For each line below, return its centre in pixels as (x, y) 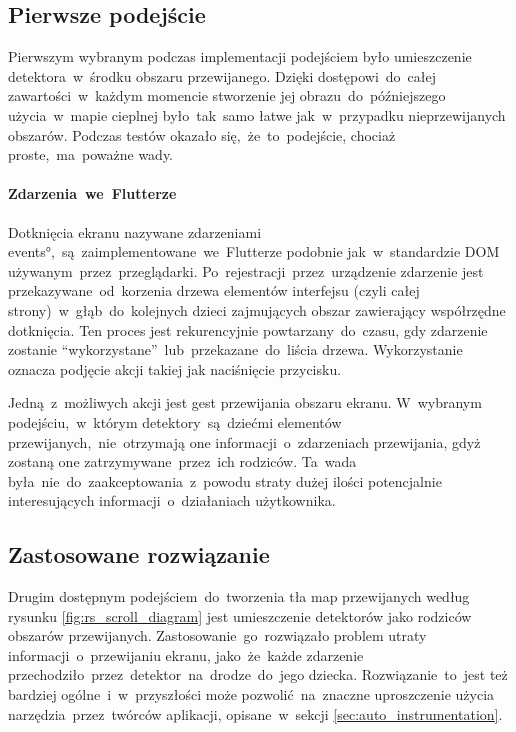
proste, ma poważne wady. (91, 154)
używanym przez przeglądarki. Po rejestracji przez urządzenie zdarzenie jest (246, 270)
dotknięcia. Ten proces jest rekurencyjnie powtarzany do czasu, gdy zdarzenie (248, 329)
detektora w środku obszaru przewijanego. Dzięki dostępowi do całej (222, 75)
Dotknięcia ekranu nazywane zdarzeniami (135, 231)
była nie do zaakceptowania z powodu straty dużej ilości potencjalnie (225, 480)
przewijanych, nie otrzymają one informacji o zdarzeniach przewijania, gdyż (244, 441)
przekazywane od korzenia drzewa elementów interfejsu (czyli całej (214, 290)
